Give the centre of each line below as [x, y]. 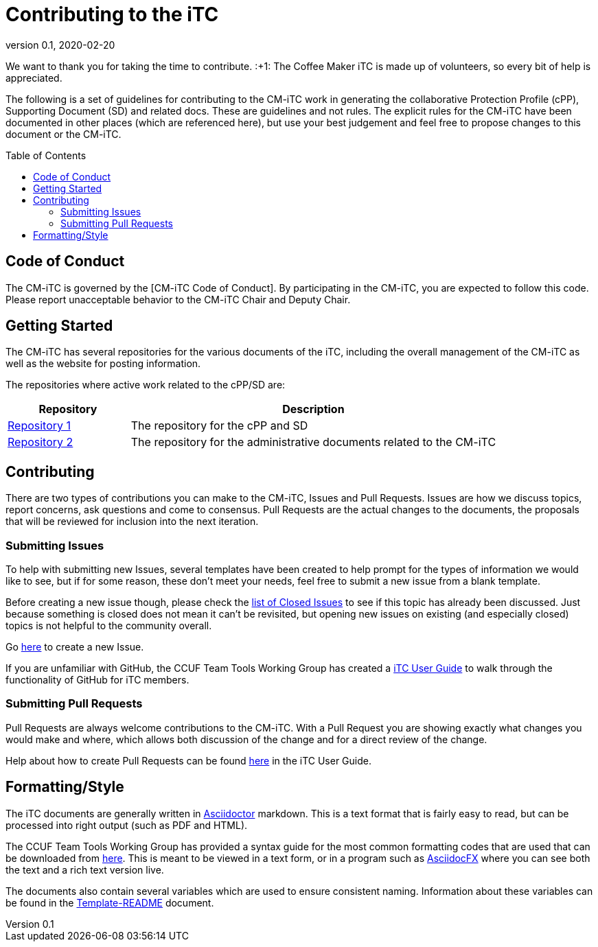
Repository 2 [41, 442]
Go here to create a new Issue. [75, 647]
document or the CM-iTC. [64, 134]
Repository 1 [39, 426]
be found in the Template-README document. [110, 902]
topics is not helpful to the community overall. [109, 626]
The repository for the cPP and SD [219, 426]
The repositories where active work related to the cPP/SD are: [146, 385]
